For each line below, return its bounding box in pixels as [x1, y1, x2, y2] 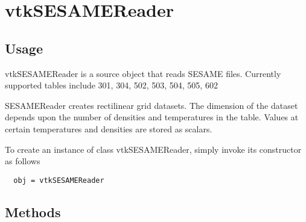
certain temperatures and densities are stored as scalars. [5, 122, 212, 135]
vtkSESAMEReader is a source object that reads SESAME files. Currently [5, 67, 281, 79]
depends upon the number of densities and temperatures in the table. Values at [5, 111, 299, 123]
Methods [5, 202, 61, 221]
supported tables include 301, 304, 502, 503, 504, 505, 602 [5, 79, 218, 91]
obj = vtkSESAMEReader [13, 176, 104, 185]
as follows [5, 155, 40, 167]
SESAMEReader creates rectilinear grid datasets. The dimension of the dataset [5, 99, 298, 111]
